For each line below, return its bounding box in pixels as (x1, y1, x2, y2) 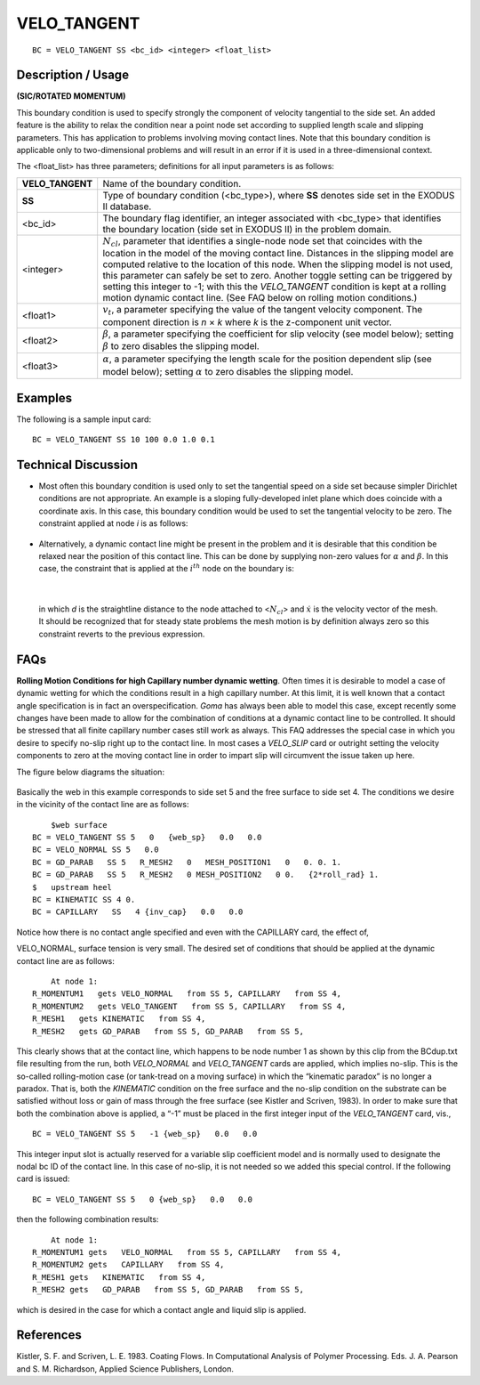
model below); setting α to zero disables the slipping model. (102, 365, 354, 377)
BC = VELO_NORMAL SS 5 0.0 (32, 845, 159, 854)
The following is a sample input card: (16, 414, 151, 425)
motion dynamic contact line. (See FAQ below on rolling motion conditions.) (102, 292, 418, 304)
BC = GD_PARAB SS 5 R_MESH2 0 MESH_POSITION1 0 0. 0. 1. (32, 857, 342, 867)
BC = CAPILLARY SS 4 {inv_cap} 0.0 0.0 (32, 907, 244, 917)
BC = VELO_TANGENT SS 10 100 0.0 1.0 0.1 (32, 434, 215, 445)
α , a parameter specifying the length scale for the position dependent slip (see (102, 352, 433, 365)
